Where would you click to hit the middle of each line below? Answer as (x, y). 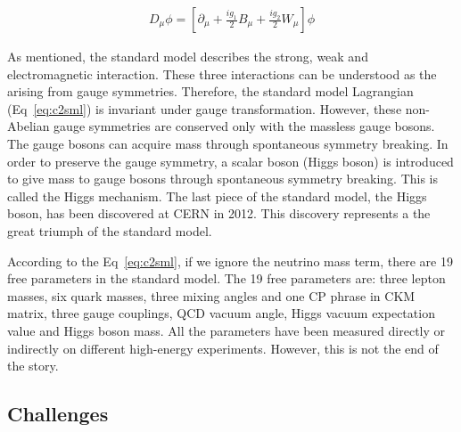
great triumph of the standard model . (110, 230)
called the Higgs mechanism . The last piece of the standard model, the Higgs (217, 196)
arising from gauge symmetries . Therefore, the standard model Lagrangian (210, 91)
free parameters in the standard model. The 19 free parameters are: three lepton (226, 278)
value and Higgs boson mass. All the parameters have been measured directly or (226, 330)
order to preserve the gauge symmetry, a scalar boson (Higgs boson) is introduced (230, 161)
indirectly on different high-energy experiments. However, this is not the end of (223, 348)
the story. (33, 366)
